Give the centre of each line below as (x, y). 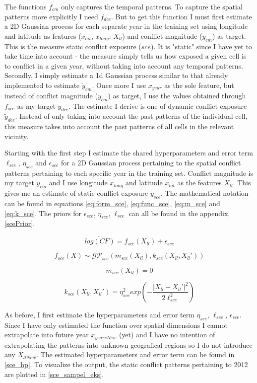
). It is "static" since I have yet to (201, 46)
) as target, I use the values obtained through (177, 95)
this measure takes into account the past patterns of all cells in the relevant (119, 126)
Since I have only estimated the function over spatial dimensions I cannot (116, 325)
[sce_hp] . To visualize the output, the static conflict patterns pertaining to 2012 (126, 364)
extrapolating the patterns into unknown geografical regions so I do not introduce (128, 345)
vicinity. (17, 136)
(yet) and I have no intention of (167, 335)
